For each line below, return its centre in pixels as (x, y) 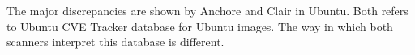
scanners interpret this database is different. (116, 42)
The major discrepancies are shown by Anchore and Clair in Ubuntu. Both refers (207, 10)
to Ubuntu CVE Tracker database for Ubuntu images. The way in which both (200, 26)
